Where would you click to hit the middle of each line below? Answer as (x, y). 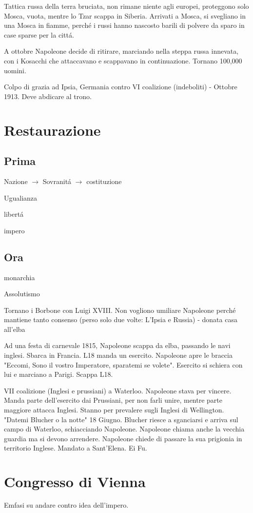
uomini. (15, 70)
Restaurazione (52, 130)
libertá (14, 214)
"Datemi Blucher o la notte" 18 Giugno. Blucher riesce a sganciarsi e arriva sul (121, 419)
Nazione (16, 181)
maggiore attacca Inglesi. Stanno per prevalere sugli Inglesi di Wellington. (114, 410)
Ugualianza (21, 197)
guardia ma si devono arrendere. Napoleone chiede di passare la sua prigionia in (123, 438)
